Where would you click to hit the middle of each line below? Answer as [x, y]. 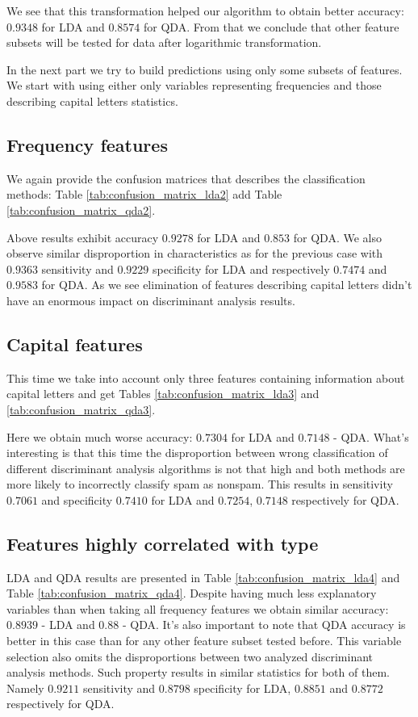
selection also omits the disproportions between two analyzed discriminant [190, 656]
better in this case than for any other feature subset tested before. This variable [204, 641]
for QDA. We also [337, 237]
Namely [25, 688]
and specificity [77, 499]
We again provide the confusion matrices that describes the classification [186, 178]
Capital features [75, 344]
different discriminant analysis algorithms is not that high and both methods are [206, 468]
